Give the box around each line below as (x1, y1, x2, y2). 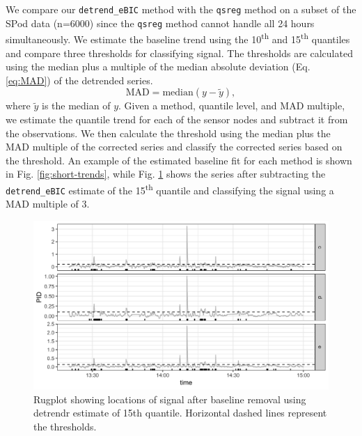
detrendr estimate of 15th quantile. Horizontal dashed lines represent (33, 405, 327, 420)
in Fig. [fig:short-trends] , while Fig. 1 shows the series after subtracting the (6, 166, 326, 181)
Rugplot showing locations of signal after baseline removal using (33, 391, 306, 406)
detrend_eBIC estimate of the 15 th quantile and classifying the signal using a (6, 180, 334, 197)
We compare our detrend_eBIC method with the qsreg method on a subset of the (6, 2, 356, 16)
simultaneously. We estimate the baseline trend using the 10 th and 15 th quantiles (6, 30, 350, 46)
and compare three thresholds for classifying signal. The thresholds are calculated (6, 45, 353, 60)
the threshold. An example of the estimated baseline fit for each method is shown (6, 153, 352, 167)
